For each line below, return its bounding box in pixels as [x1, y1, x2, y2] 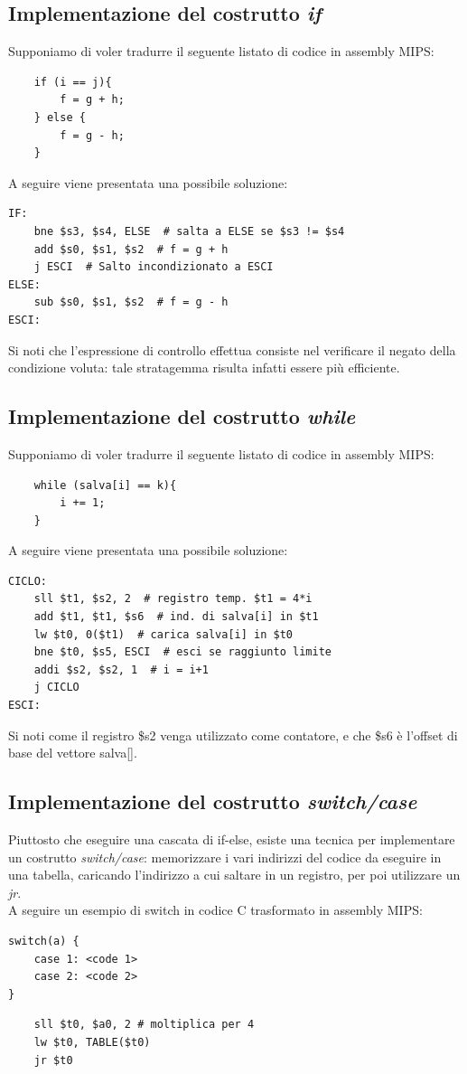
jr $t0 [33, 1053, 73, 1067]
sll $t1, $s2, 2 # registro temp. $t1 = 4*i [33, 592, 313, 606]
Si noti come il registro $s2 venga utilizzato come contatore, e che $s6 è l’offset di [8, 725, 458, 744]
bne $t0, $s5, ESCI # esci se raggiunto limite [33, 645, 332, 659]
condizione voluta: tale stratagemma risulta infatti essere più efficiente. [8, 358, 400, 377]
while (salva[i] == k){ [33, 478, 177, 492]
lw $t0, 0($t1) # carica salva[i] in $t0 [33, 627, 293, 641]
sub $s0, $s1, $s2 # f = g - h [33, 296, 229, 309]
